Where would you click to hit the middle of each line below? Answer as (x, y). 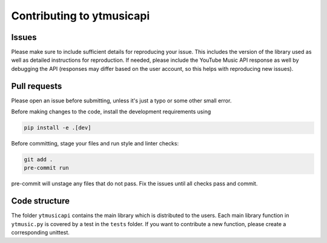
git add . (38, 160)
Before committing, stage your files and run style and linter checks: (95, 144)
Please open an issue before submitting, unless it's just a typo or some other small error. (121, 101)
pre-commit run (46, 168)
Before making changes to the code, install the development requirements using (111, 112)
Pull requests (37, 86)
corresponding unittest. (40, 233)
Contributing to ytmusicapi (81, 16)
